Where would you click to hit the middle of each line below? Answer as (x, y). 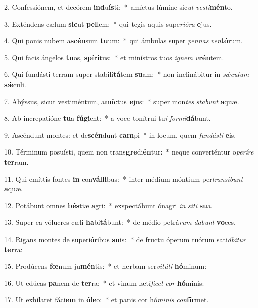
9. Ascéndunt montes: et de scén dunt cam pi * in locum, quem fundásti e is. (120, 135)
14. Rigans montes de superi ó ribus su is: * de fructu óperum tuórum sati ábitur (125, 239)
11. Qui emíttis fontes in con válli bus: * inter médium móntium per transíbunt (124, 178)
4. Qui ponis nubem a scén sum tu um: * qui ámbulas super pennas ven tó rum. (123, 41)
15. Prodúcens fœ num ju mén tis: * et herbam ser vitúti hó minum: (105, 266)
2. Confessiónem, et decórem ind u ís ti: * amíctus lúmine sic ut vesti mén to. (118, 7)
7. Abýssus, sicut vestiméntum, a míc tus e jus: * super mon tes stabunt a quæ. (122, 101)
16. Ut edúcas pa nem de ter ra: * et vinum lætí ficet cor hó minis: (104, 283)
